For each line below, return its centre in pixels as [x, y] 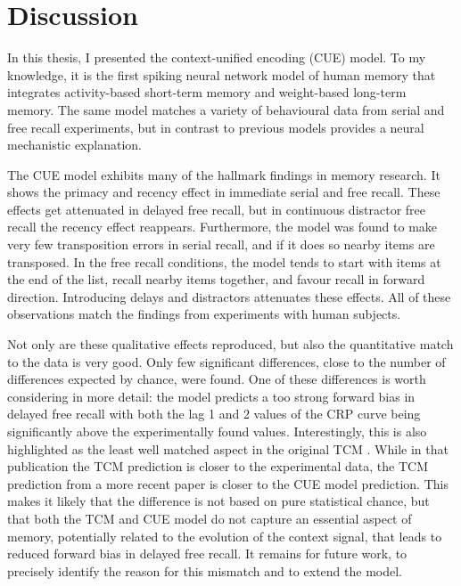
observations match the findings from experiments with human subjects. [204, 314]
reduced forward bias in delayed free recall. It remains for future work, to [207, 553]
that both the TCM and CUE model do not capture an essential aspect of [210, 518]
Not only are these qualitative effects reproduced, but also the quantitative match [230, 344]
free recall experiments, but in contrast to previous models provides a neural [216, 127]
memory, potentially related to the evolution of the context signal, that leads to [225, 536]
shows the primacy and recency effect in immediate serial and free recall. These [224, 192]
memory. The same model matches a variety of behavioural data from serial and [226, 109]
